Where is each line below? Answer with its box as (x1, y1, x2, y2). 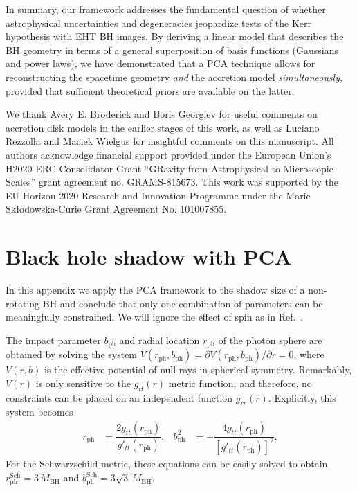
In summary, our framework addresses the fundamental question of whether (6, 2, 326, 16)
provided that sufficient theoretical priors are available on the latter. (6, 83, 295, 98)
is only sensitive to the (35, 375, 131, 390)
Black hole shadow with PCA (6, 242, 292, 271)
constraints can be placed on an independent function (6, 390, 233, 404)
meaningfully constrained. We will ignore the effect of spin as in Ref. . (6, 310, 304, 324)
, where (293, 347, 324, 361)
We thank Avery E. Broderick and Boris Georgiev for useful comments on (6, 107, 318, 121)
